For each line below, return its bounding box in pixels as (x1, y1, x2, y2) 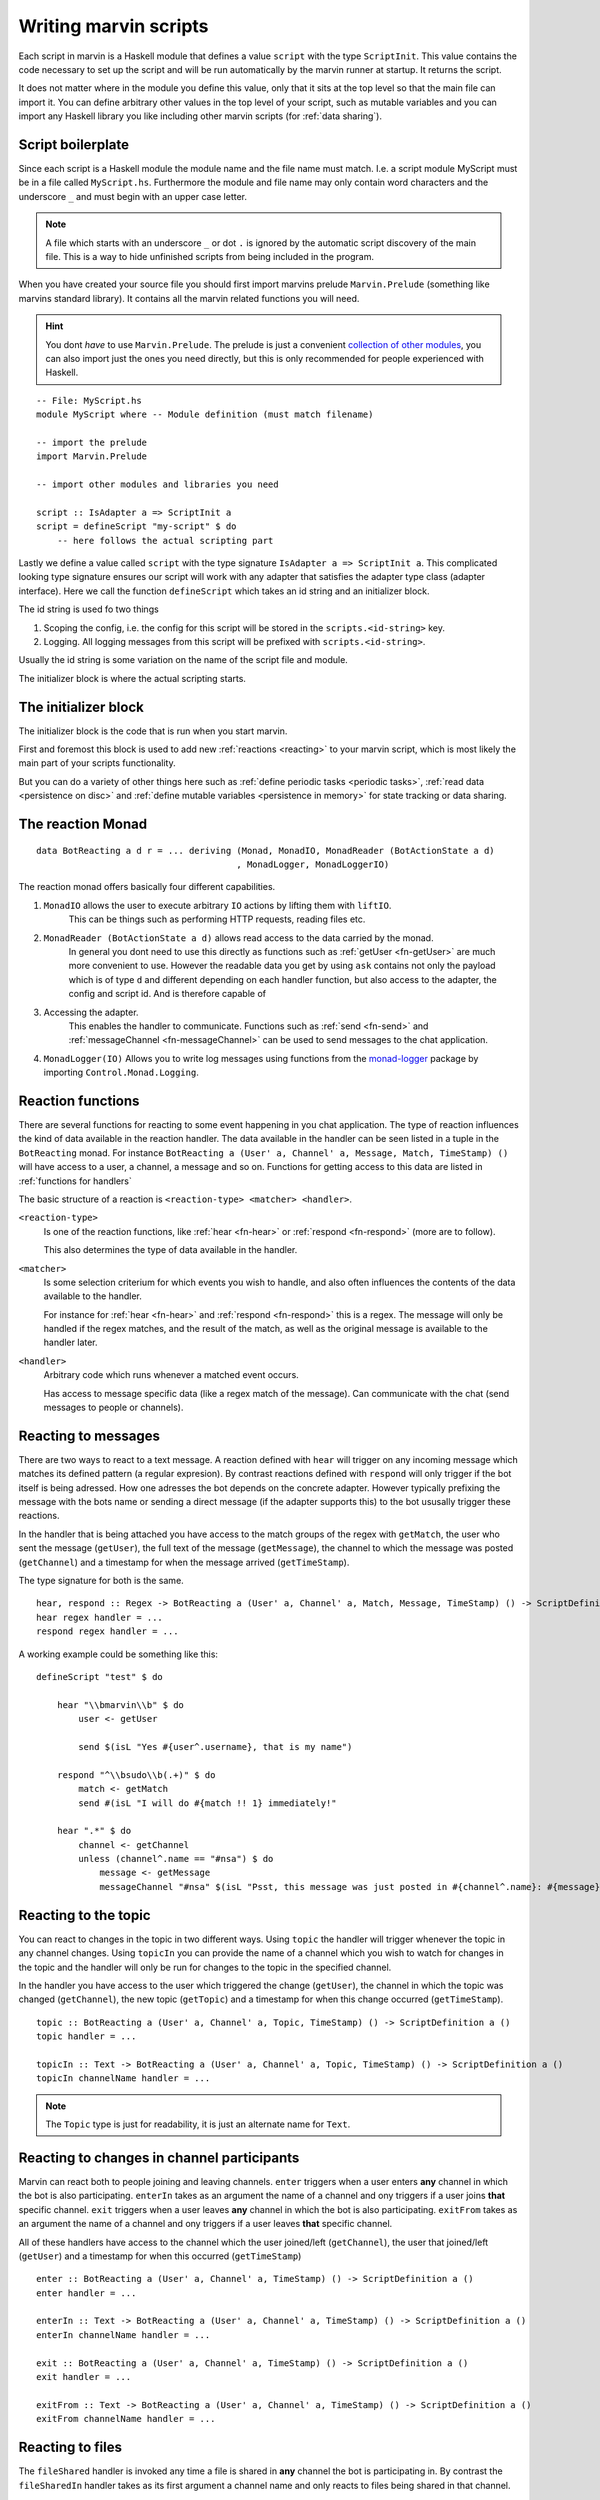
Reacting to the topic (18, 1906, 151, 1924)
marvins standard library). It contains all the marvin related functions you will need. (18, 292, 360, 304)
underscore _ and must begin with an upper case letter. (18, 190, 248, 202)
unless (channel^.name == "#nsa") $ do (78, 1853, 274, 1865)
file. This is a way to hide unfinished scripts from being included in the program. (45, 250, 375, 262)
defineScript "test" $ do (36, 1671, 164, 1682)
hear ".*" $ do (56, 1825, 132, 1837)
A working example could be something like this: (18, 1648, 219, 1660)
